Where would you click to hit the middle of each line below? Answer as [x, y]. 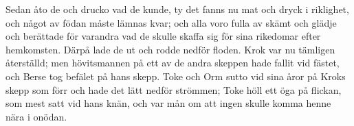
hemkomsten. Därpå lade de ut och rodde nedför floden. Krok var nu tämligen [170, 49]
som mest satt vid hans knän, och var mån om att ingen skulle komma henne [168, 103]
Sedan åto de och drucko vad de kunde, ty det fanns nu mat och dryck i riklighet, [177, 9]
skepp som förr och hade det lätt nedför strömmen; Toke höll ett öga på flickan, [174, 89]
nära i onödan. [36, 116]
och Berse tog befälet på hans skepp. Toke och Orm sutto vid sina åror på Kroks [176, 76]
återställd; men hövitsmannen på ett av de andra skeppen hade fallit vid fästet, [173, 63]
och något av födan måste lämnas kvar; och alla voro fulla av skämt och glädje [171, 22]
